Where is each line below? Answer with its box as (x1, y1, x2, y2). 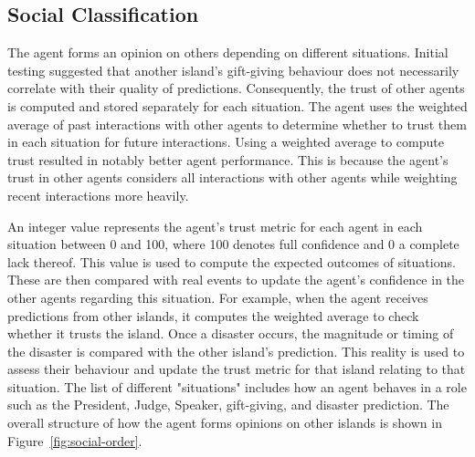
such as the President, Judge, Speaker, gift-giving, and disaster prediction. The (7, 395, 449, 414)
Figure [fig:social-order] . (7, 431, 142, 450)
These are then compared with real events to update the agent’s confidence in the (7, 270, 465, 289)
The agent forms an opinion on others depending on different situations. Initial (7, 43, 449, 62)
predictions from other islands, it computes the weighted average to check (7, 306, 419, 325)
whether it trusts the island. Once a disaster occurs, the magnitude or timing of (7, 324, 454, 343)
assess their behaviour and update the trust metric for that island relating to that (7, 359, 466, 379)
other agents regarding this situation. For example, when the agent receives (7, 287, 428, 306)
